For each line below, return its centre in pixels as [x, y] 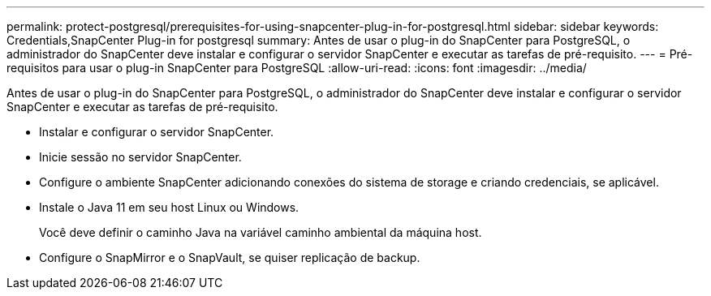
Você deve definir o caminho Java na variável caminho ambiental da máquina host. [261, 232]
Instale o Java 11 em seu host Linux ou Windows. [169, 207]
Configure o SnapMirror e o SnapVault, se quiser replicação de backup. [230, 257]
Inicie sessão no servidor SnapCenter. [140, 157]
